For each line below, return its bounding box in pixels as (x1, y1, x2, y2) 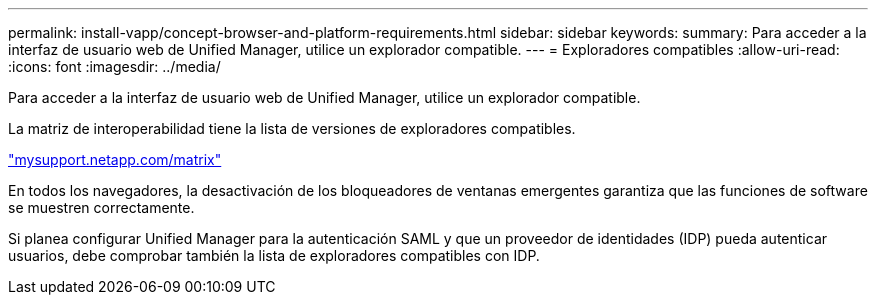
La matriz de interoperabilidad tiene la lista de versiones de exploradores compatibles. (8, 120, 576, 137)
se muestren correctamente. (8, 199, 195, 216)
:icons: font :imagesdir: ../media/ (8, 58, 221, 75)
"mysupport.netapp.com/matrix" (8, 151, 222, 168)
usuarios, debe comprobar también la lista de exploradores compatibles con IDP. (8, 247, 540, 264)
